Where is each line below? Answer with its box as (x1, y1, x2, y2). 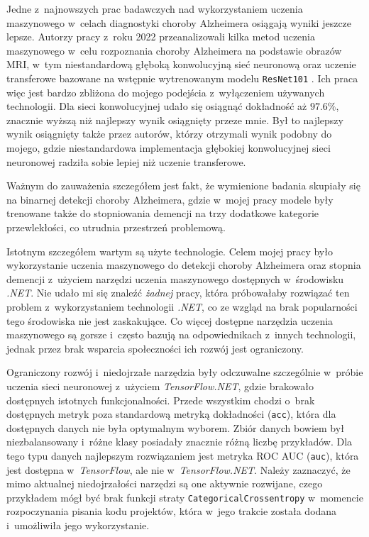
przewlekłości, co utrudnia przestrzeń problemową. (6, 219, 226, 234)
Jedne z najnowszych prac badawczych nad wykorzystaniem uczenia (6, 1, 303, 16)
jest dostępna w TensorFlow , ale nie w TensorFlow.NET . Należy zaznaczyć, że (6, 462, 351, 477)
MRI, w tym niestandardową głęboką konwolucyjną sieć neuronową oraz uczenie (6, 57, 356, 72)
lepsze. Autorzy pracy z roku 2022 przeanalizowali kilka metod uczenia (6, 29, 315, 44)
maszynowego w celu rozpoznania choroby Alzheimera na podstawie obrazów (6, 43, 342, 57)
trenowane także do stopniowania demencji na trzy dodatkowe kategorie (6, 206, 319, 221)
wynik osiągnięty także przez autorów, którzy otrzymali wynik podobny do (6, 126, 332, 141)
